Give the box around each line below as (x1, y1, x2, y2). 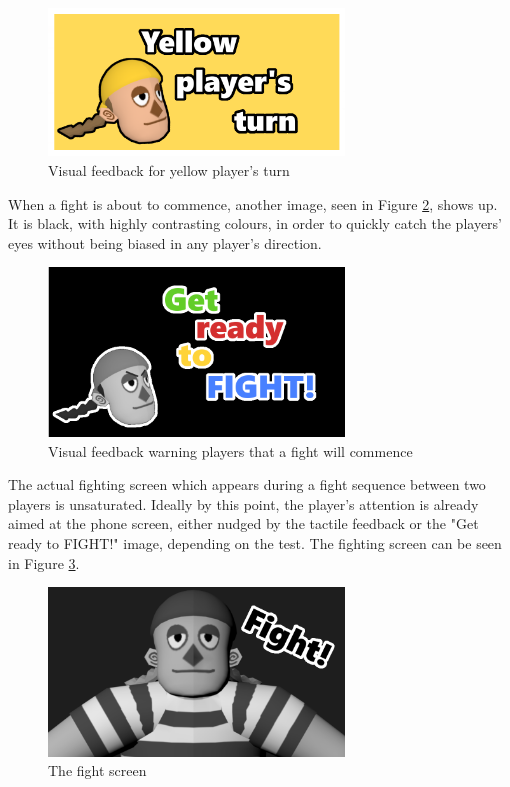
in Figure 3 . (8, 552, 80, 573)
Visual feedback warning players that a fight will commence (48, 440, 413, 461)
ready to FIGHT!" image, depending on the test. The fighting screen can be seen (8, 533, 502, 554)
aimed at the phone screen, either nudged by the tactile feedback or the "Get (8, 513, 479, 534)
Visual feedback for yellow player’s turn (48, 159, 290, 180)
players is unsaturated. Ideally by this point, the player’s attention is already (8, 493, 479, 514)
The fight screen (48, 760, 147, 781)
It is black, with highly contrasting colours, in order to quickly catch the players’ (8, 213, 503, 234)
